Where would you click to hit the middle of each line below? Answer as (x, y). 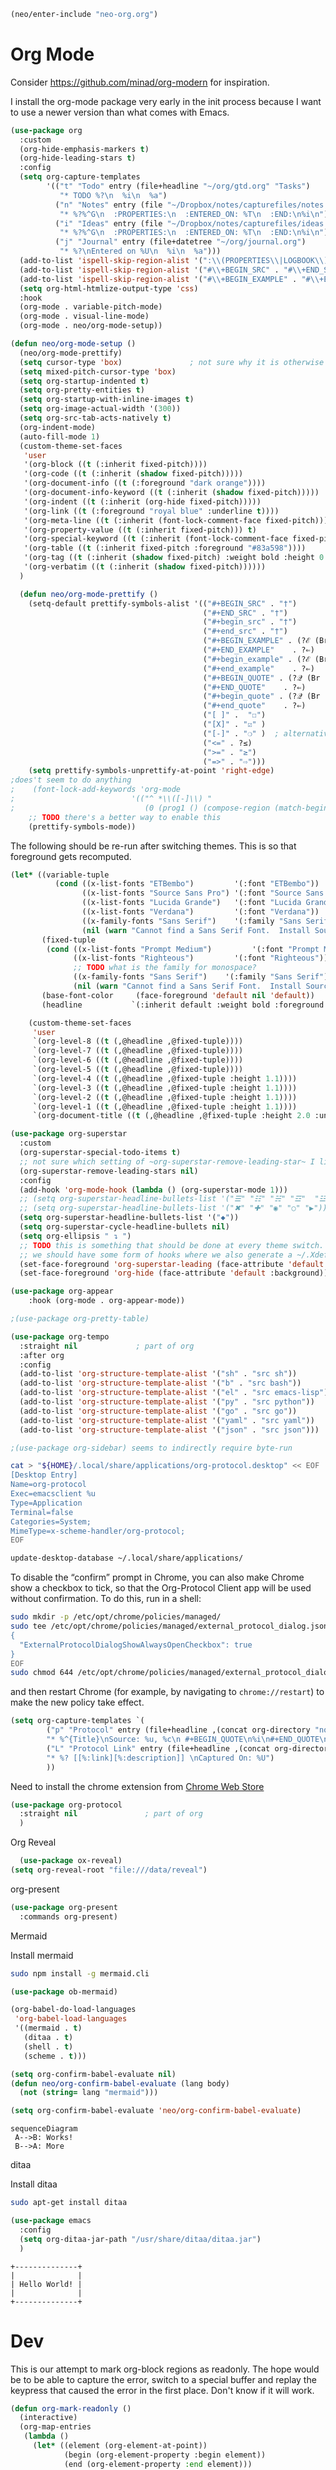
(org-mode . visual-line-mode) (84, 316)
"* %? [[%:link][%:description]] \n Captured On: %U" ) (160, 1758)
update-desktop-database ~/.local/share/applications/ (127, 1558)
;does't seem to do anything (71, 780)
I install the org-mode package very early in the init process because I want (166, 101)
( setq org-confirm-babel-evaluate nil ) (93, 2074)
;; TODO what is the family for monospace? (165, 968)
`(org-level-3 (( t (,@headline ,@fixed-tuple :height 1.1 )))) (165, 1088)
